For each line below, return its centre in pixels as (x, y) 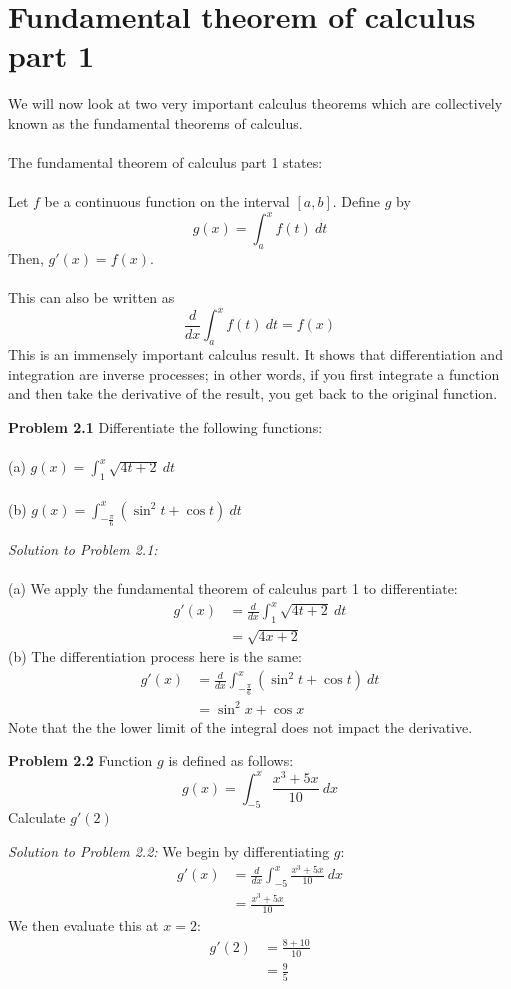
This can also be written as (91, 297)
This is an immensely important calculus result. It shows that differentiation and (255, 354)
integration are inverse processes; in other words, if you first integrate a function (254, 373)
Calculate (37, 817)
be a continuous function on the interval (167, 201)
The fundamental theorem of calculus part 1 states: (165, 162)
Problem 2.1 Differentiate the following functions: (165, 427)
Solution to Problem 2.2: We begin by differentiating (169, 850)
